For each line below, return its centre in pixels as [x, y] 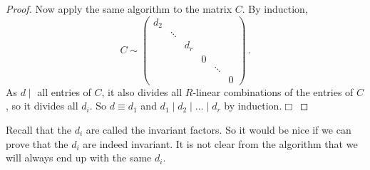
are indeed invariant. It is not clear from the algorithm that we [220, 143]
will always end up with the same [79, 158]
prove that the [37, 143]
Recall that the [38, 129]
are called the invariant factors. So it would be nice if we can [219, 129]
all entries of [64, 91]
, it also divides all [142, 91]
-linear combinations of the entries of [273, 91]
